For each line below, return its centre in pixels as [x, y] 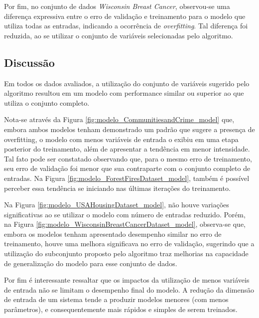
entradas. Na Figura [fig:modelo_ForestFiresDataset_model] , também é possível [127, 178]
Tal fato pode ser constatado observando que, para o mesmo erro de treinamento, [128, 158]
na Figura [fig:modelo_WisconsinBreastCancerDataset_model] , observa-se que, [125, 224]
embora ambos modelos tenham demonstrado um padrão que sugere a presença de [129, 129]
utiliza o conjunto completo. [47, 102]
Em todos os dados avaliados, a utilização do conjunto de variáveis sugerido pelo [127, 83]
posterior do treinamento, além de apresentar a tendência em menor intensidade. [127, 149]
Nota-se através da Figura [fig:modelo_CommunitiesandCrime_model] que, [119, 119]
